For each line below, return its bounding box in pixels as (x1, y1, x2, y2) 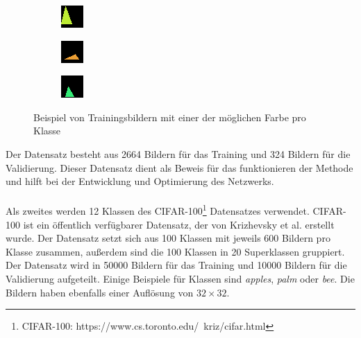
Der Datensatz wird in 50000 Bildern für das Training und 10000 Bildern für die (6, 258, 347, 272)
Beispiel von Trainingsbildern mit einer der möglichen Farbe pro (33, 109, 306, 124)
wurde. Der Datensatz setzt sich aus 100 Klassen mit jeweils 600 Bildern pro (6, 231, 330, 245)
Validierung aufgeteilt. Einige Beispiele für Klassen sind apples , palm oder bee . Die (6, 271, 355, 285)
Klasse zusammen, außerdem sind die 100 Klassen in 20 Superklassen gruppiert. (6, 244, 345, 258)
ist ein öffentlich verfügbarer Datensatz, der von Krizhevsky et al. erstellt (23, 217, 335, 231)
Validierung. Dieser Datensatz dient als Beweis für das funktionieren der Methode (6, 160, 353, 175)
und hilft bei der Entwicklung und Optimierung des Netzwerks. (6, 174, 274, 188)
